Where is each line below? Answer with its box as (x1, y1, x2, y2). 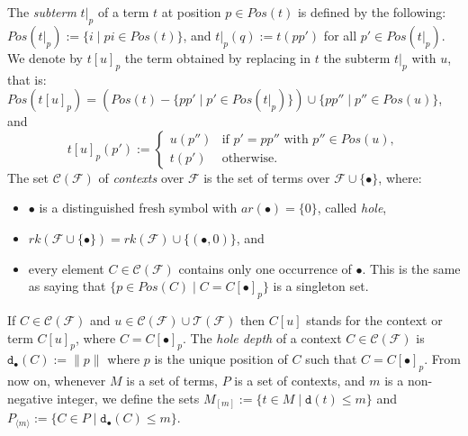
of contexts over (98, 168, 184, 186)
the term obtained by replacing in (124, 48, 310, 67)
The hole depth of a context (190, 328, 342, 347)
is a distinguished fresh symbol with (39, 198, 238, 217)
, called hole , (317, 198, 387, 217)
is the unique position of (154, 350, 288, 368)
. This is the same (362, 259, 461, 277)
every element (28, 259, 104, 277)
